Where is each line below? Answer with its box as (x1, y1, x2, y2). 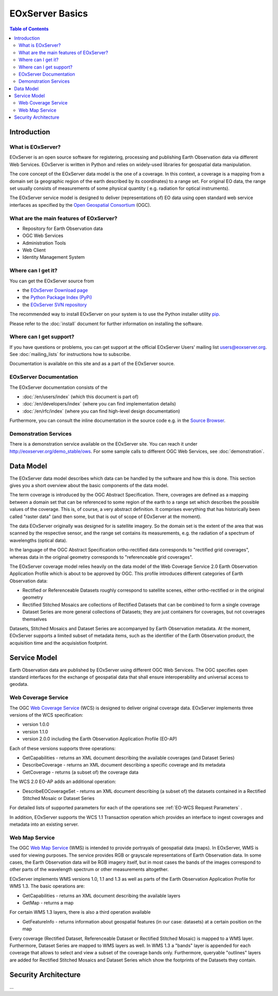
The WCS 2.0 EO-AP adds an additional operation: (9, 778, 116, 785)
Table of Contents (9, 26, 49, 32)
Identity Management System (22, 254, 85, 260)
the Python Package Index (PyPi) (22, 294, 92, 300)
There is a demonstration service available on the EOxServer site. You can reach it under (9, 441, 198, 447)
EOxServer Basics (9, 8, 88, 19)
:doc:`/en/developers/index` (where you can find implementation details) (22, 401, 176, 407)
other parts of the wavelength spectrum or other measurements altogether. (9, 866, 169, 873)
